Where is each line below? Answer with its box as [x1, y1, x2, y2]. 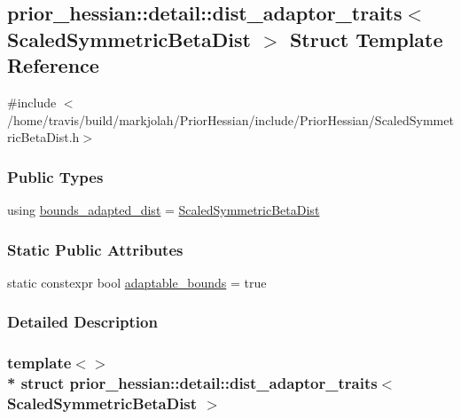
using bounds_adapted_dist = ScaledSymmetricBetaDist [7, 200, 320, 218]
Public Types [7, 165, 104, 187]
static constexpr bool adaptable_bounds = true [7, 273, 267, 291]
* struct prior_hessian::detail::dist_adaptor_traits [7, 372, 378, 394]
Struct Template [289, 25, 443, 52]
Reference [7, 51, 99, 79]
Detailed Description [7, 311, 158, 333]
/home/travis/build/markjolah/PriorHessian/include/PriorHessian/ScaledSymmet [7, 110, 454, 129]
